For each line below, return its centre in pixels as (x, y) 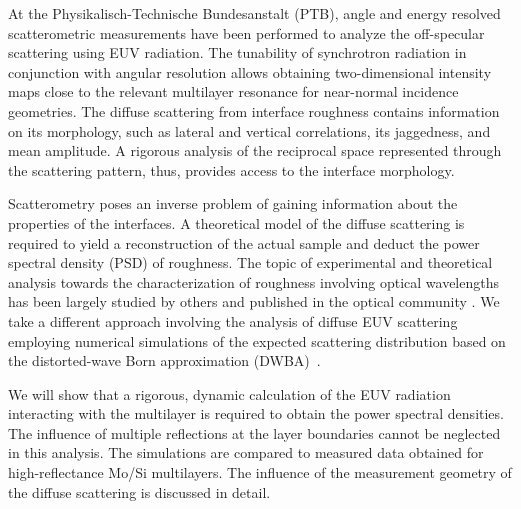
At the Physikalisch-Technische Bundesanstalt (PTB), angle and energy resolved (254, 13)
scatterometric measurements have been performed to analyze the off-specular (246, 32)
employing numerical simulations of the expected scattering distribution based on (257, 340)
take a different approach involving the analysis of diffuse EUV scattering (233, 320)
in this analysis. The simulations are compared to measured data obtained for (246, 452)
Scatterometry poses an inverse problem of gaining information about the (233, 203)
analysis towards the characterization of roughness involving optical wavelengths (254, 281)
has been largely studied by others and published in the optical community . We (254, 301)
